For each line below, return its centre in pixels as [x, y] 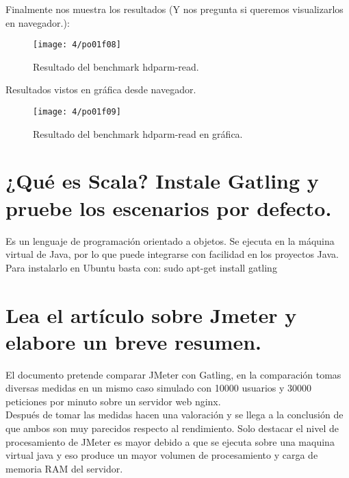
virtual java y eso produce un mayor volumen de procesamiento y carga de [162, 455]
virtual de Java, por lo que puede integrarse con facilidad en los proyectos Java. [172, 254]
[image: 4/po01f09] [77, 112]
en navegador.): [38, 22]
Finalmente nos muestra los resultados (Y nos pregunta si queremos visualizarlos [174, 9]
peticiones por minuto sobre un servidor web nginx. [113, 401]
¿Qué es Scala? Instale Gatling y [162, 181]
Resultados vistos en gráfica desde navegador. [101, 89]
